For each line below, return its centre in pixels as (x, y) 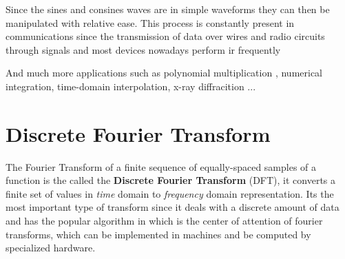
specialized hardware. (51, 248)
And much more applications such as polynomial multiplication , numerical (164, 73)
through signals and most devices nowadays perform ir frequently (143, 49)
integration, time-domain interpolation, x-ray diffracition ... (131, 86)
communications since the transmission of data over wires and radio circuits (165, 36)
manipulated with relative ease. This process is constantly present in (150, 22)
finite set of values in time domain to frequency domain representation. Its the (170, 193)
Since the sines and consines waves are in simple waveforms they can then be (168, 9)
